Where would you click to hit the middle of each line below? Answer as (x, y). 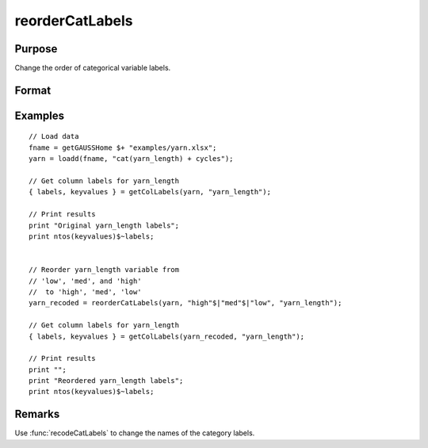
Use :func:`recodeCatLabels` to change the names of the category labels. (135, 433)
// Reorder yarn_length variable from (104, 270)
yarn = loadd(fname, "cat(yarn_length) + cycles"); (131, 159)
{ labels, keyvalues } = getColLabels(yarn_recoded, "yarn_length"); (167, 336)
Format (33, 90)
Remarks (37, 414)
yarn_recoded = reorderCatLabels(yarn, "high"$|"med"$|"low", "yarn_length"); (185, 303)
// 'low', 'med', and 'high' (85, 281)
